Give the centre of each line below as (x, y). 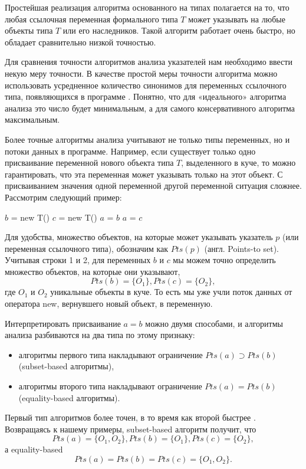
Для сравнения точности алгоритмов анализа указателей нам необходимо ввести (149, 62)
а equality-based (34, 449)
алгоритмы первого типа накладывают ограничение (111, 354)
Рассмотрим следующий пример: (63, 197)
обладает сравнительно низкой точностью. (80, 42)
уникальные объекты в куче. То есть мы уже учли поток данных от (171, 292)
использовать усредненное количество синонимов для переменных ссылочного (146, 85)
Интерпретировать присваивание (63, 323)
